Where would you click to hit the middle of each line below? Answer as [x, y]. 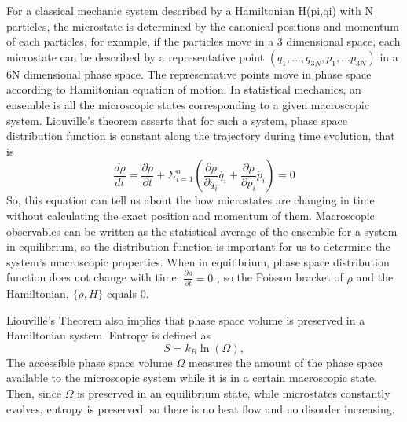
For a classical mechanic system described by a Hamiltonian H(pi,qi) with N [190, 10]
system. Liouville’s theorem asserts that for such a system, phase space [177, 120]
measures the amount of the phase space [285, 362]
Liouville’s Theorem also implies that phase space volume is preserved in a [186, 319]
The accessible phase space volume [90, 362]
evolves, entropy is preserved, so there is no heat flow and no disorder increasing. [201, 408]
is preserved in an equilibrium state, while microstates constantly [234, 393]
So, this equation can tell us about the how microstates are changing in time [191, 200]
